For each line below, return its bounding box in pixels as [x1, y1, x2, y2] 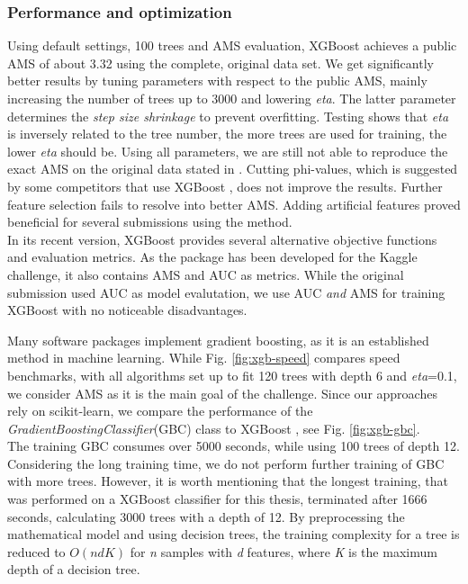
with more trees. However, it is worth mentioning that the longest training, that [7, 472, 449, 490]
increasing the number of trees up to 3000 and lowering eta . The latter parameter [7, 89, 456, 107]
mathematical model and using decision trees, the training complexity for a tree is [7, 525, 460, 544]
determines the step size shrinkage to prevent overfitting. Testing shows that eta [7, 106, 449, 125]
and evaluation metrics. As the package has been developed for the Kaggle [7, 247, 418, 266]
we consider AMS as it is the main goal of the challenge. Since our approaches [7, 383, 437, 402]
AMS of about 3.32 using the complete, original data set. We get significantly [7, 53, 434, 72]
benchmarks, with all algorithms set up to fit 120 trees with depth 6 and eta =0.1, [7, 365, 457, 384]
